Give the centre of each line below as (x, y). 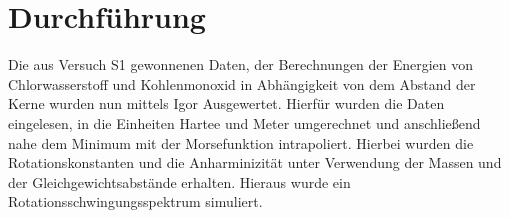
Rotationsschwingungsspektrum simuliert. (135, 201)
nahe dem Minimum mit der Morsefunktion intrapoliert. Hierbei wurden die (241, 142)
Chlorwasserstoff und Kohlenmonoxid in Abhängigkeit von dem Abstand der (242, 83)
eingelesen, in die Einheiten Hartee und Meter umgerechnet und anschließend (244, 122)
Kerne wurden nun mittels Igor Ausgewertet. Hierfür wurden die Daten (226, 103)
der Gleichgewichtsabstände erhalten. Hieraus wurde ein (179, 181)
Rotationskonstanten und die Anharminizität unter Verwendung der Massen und (255, 162)
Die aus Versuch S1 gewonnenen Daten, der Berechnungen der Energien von (241, 64)
